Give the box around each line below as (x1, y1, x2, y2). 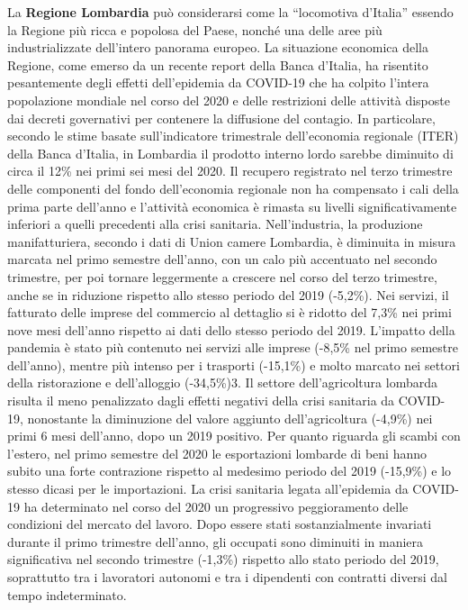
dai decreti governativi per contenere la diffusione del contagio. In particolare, (7, 108, 436, 127)
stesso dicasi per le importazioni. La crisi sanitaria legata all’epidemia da (7, 479, 409, 498)
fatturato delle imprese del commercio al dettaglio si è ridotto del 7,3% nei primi (7, 303, 452, 322)
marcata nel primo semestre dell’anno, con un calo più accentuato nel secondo (7, 250, 437, 269)
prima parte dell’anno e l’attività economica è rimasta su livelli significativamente (7, 196, 457, 215)
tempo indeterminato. (7, 585, 127, 604)
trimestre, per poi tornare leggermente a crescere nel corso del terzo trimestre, (7, 267, 437, 286)
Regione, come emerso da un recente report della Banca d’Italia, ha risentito (7, 55, 428, 74)
